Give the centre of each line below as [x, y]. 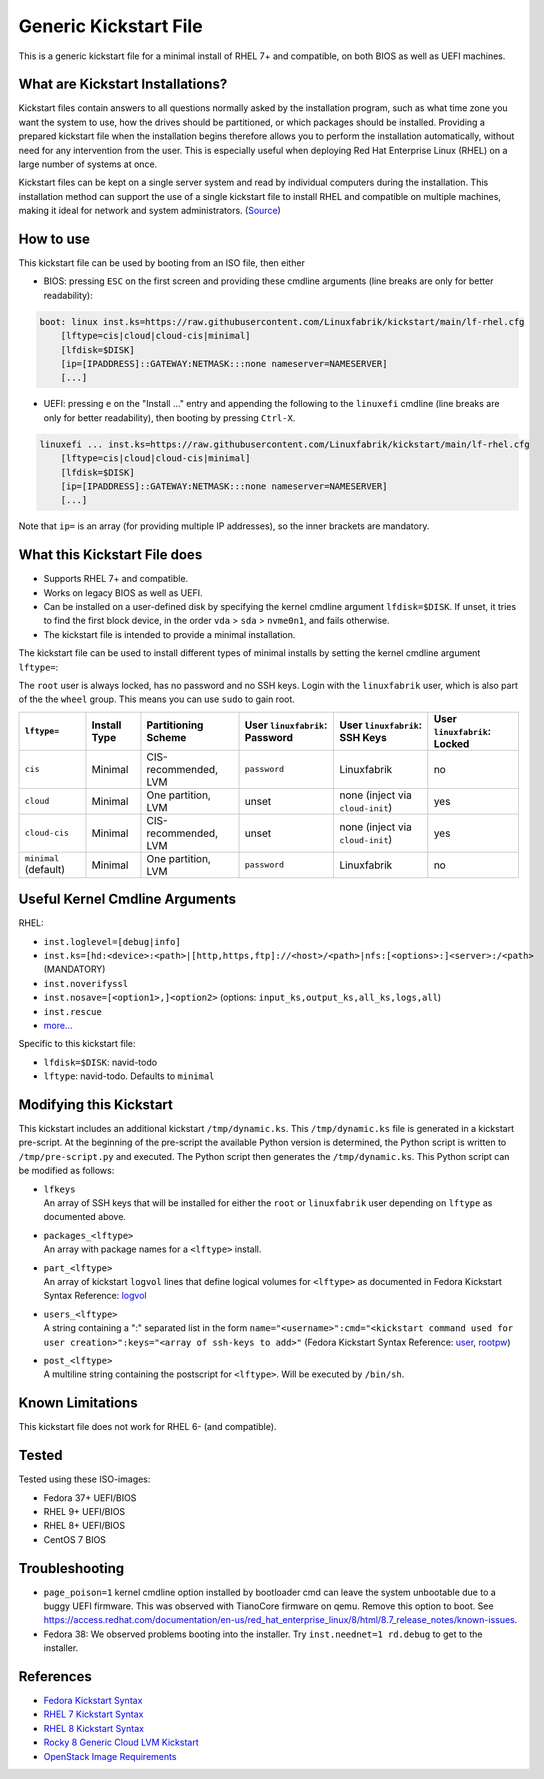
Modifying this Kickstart [96, 1104]
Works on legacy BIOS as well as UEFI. [123, 592]
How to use [54, 239]
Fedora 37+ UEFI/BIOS [90, 1497]
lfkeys [59, 1189]
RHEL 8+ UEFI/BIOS [84, 1526]
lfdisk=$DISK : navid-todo [100, 1062]
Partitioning [175, 725]
